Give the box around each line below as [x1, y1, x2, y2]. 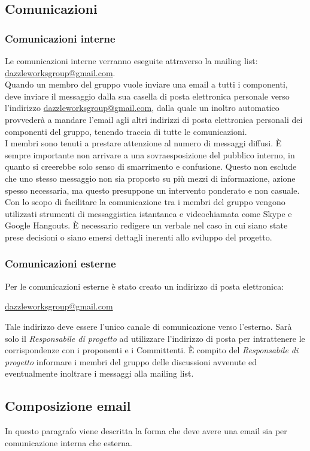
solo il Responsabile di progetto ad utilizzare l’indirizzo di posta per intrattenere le [5, 332, 305, 344]
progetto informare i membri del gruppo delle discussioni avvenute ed [5, 355, 257, 368]
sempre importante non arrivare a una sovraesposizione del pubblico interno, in [5, 148, 295, 161]
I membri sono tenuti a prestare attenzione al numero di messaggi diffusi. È [5, 137, 282, 149]
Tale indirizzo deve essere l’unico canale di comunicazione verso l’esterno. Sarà [5, 320, 292, 332]
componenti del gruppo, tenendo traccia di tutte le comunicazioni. [5, 125, 247, 137]
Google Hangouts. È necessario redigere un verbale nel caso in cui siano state [5, 219, 288, 231]
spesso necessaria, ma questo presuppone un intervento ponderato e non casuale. [5, 184, 300, 196]
